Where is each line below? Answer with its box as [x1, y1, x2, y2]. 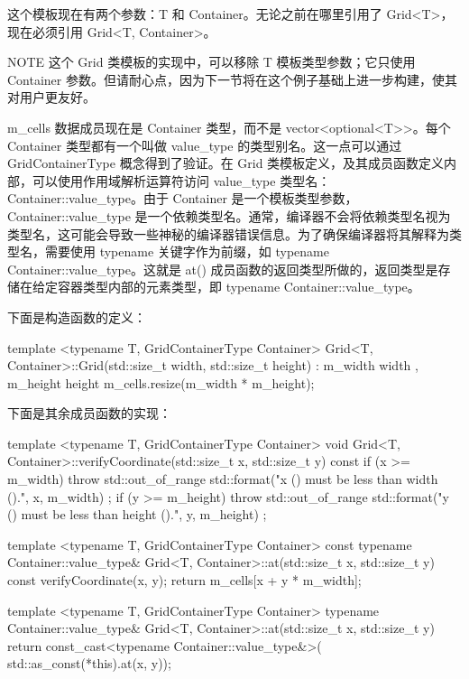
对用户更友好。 [7, 88, 96, 107]
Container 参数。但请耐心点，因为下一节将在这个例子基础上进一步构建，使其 [7, 70, 457, 88]
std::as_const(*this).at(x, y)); [7, 654, 171, 673]
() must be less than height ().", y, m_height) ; [7, 505, 267, 524]
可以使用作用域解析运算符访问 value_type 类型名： [32, 171, 331, 190]
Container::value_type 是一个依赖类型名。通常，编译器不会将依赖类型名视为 [7, 206, 451, 225]
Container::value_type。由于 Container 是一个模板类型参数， [7, 189, 358, 208]
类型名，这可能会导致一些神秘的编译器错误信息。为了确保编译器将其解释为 [7, 224, 449, 243]
